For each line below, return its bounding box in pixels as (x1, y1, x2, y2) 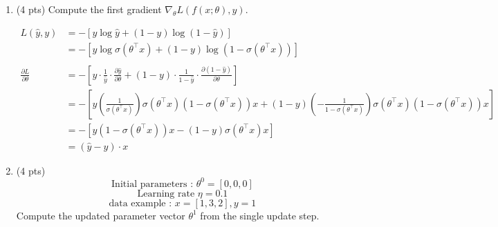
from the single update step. (200, 208, 320, 222)
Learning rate (137, 188, 195, 199)
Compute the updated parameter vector (16, 208, 185, 222)
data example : (109, 198, 172, 208)
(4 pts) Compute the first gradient (16, 2, 162, 16)
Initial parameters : (111, 179, 194, 189)
